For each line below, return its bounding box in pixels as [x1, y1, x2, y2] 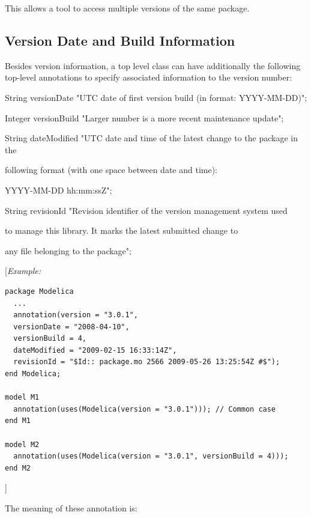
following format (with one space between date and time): [5, 163, 217, 176]
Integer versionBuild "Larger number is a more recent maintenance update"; [5, 111, 284, 124]
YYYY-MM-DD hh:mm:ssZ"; [5, 183, 112, 196]
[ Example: [5, 264, 41, 277]
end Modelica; [5, 370, 61, 379]
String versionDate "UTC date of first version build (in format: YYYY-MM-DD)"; [5, 91, 307, 103]
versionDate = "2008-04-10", [13, 322, 130, 331]
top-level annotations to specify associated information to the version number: [5, 71, 292, 84]
